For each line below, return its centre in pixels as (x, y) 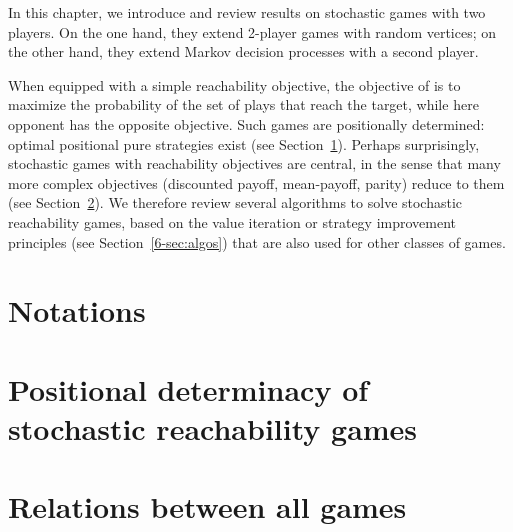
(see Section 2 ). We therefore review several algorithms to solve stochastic (235, 202)
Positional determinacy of (188, 388)
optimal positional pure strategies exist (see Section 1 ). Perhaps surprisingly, (244, 143)
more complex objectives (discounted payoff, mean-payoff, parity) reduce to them (256, 182)
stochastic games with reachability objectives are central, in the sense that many (254, 163)
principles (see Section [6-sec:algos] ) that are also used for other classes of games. (257, 241)
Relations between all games (207, 506)
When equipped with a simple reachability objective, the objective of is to (234, 84)
